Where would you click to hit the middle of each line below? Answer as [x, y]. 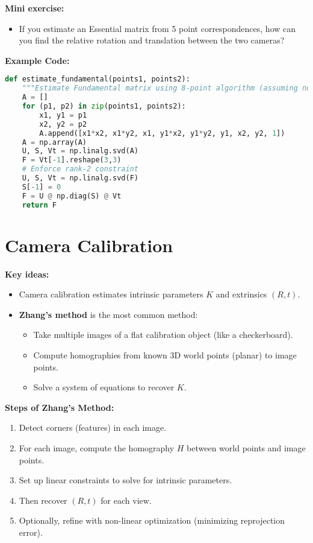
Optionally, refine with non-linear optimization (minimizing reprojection [152, 520]
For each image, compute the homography [97, 447]
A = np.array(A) [54, 142]
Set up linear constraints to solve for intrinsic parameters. [126, 480]
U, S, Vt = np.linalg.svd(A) [80, 151]
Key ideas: [27, 274]
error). [31, 532]
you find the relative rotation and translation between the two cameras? [152, 40]
